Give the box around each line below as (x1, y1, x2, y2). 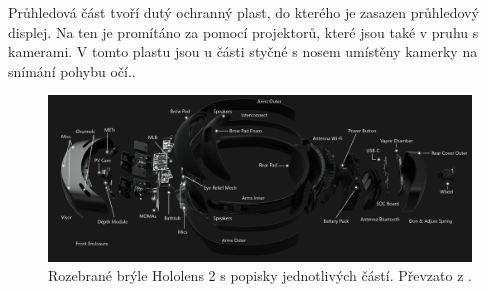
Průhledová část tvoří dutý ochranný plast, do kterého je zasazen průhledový (8, 2, 479, 22)
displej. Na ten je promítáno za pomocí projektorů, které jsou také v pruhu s (8, 21, 479, 42)
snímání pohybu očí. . (8, 60, 136, 81)
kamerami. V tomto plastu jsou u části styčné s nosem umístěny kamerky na (8, 41, 478, 62)
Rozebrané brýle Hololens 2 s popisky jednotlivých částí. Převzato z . (48, 265, 472, 286)
